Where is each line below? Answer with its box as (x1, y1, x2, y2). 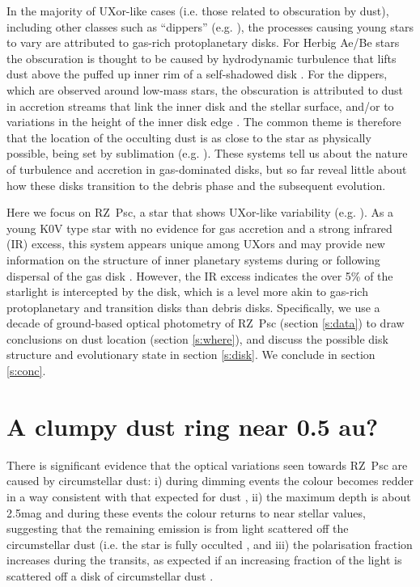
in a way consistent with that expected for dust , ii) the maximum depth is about (6, 488, 411, 505)
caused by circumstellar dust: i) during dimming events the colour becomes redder (6, 472, 414, 489)
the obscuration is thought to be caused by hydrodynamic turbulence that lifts (6, 49, 397, 66)
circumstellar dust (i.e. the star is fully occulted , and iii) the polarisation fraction (6, 535, 413, 552)
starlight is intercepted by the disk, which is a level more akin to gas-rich (6, 283, 368, 300)
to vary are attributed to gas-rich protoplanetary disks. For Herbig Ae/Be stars (6, 34, 400, 51)
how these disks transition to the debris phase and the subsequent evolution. (6, 176, 386, 193)
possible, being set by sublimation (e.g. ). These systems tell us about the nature (6, 145, 408, 162)
